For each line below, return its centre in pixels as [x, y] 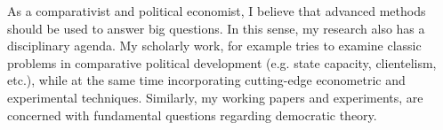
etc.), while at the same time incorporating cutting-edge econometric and [206, 80]
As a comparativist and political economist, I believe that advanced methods [217, 11]
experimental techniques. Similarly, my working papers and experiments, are [215, 97]
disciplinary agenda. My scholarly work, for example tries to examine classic [214, 46]
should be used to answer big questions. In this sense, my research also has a [216, 28]
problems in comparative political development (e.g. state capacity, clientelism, [222, 62]
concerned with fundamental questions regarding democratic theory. [192, 115]
